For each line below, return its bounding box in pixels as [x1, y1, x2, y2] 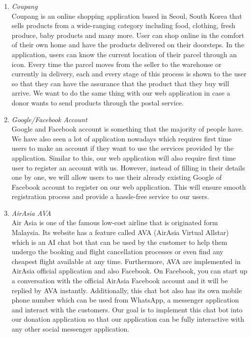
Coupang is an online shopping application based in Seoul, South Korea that [11, 10, 242, 21]
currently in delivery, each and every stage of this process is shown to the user [11, 68, 247, 79]
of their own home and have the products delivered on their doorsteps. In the [11, 39, 245, 50]
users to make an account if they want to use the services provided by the [11, 143, 234, 153]
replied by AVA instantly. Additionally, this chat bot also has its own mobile [11, 285, 242, 295]
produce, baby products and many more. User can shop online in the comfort [11, 30, 245, 40]
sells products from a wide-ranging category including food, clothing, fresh [11, 20, 235, 31]
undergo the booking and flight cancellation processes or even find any [11, 246, 223, 257]
